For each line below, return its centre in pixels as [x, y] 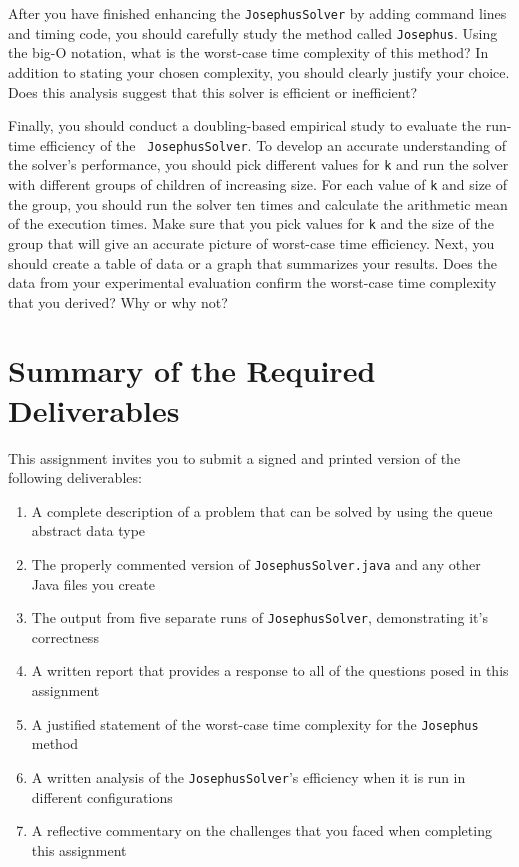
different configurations [102, 796]
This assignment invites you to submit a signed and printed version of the [234, 457]
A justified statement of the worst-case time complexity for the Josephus [255, 723]
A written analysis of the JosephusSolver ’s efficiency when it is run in [248, 776]
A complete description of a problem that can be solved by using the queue [262, 510]
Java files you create [93, 583]
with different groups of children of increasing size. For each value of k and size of [258, 184]
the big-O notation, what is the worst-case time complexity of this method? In [248, 52]
